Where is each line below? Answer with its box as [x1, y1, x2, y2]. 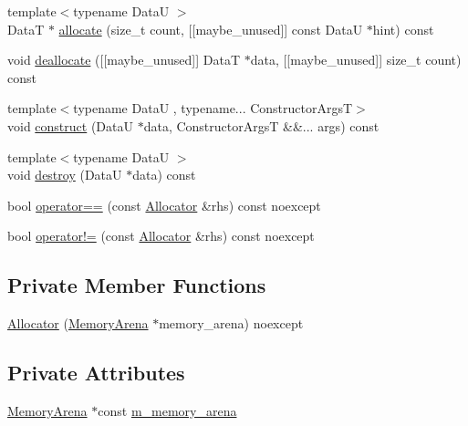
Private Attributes [7, 358, 185, 387]
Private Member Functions [7, 271, 266, 299]
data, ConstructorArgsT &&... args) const [143, 116, 380, 135]
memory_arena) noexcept [159, 314, 304, 333]
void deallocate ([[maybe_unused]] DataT [7, 50, 241, 69]
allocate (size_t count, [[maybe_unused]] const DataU [58, 19, 363, 38]
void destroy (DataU [7, 165, 122, 184]
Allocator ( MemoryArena [7, 314, 149, 333]
